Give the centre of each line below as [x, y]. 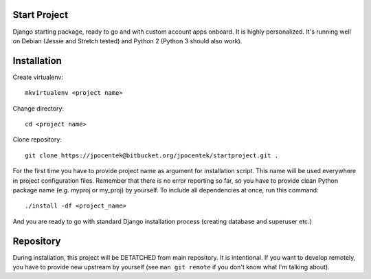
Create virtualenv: [38, 77]
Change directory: [38, 108]
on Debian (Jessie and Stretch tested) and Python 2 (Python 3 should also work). [127, 41]
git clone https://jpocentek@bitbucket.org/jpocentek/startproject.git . [152, 155]
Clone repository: [37, 139]
